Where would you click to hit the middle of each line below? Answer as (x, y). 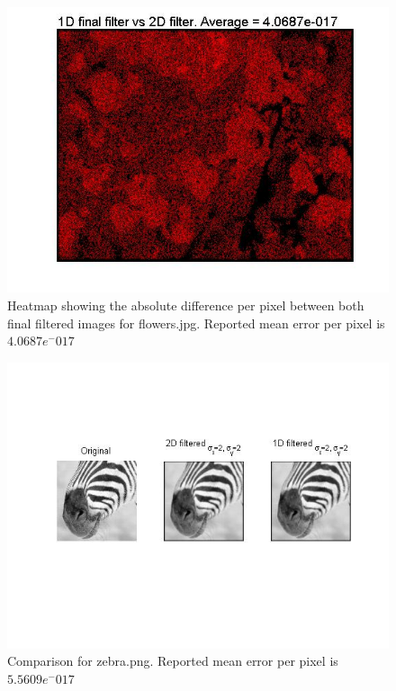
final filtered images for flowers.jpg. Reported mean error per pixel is (196, 323)
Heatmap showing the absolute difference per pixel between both (186, 305)
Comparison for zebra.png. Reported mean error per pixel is (173, 661)
